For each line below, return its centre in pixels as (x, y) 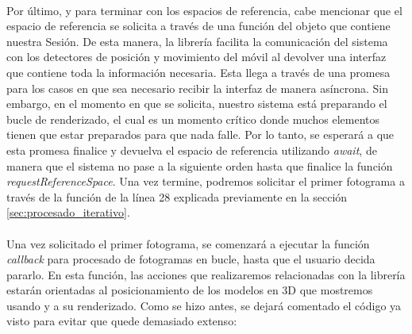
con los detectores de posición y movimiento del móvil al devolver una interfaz (196, 57)
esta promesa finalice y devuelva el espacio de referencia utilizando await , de (192, 150)
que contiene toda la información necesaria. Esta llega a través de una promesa (198, 72)
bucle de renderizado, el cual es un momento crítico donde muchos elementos (193, 119)
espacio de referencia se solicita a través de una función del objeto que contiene (198, 26)
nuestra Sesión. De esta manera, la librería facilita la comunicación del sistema (197, 41)
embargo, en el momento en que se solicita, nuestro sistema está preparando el (197, 104)
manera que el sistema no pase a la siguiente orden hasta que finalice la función (200, 165)
